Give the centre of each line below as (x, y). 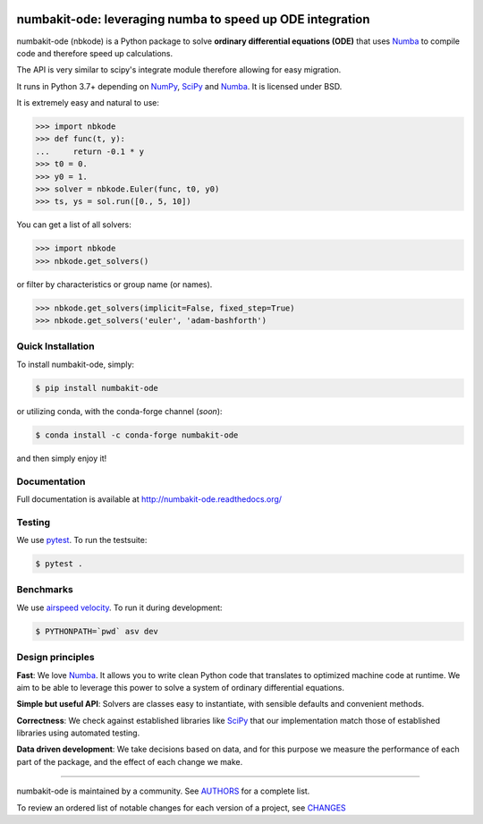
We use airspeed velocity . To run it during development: (119, 607)
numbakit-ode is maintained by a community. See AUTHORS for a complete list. (163, 791)
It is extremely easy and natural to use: (88, 103)
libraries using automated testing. (78, 733)
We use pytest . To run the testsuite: (82, 540)
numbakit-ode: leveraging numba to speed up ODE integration (193, 19)
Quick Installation (55, 346)
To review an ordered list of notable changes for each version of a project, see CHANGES (181, 807)
